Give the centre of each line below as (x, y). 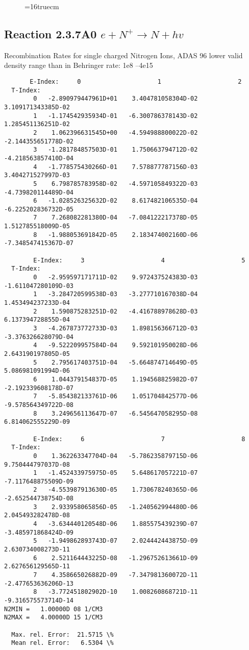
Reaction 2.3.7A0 (51, 33)
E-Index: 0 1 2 (136, 81)
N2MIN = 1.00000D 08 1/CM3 (54, 609)
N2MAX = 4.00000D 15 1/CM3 (54, 618)
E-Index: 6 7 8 (139, 439)
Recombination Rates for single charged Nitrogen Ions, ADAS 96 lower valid (123, 55)
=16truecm (42, 6)
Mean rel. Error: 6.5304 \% (63, 643)
